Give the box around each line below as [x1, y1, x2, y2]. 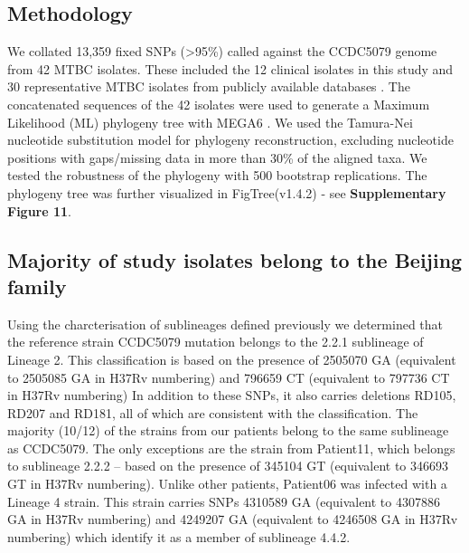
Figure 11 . [7, 201, 71, 220]
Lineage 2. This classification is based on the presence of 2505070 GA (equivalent [7, 349, 456, 368]
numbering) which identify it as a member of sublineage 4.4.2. [7, 527, 351, 546]
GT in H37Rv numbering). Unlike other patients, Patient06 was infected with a [7, 474, 447, 493]
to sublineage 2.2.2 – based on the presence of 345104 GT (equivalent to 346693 [7, 456, 448, 475]
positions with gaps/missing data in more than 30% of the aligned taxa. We [7, 148, 427, 167]
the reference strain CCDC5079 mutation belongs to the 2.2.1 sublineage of [7, 332, 424, 351]
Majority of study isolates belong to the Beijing [7, 245, 463, 273]
